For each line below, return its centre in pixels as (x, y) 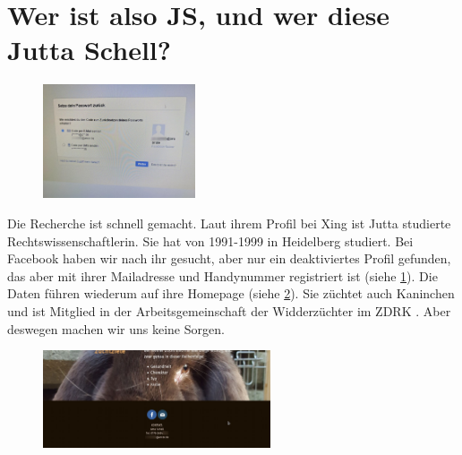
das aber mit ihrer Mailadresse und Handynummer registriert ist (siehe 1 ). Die (222, 275)
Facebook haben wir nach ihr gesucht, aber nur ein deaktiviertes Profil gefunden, (229, 258)
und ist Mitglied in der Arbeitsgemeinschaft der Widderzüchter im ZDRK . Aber (229, 311)
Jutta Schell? (89, 50)
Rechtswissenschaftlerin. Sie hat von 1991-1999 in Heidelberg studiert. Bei (210, 240)
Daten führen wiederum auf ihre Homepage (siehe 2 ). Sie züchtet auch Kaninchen (231, 293)
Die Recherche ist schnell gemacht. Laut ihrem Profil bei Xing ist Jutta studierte (229, 223)
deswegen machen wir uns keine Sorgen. (116, 328)
